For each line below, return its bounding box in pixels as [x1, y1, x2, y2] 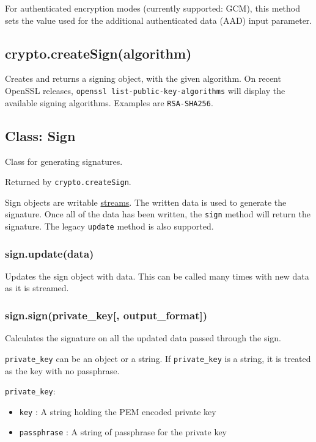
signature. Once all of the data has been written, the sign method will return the [5, 208, 310, 220]
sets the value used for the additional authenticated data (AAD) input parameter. [5, 13, 312, 26]
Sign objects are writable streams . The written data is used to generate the [5, 195, 287, 208]
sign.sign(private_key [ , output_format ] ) [5, 307, 208, 322]
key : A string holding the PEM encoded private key [19, 405, 216, 418]
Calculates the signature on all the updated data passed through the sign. [5, 331, 281, 344]
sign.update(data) [5, 245, 94, 261]
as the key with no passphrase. [5, 364, 120, 377]
